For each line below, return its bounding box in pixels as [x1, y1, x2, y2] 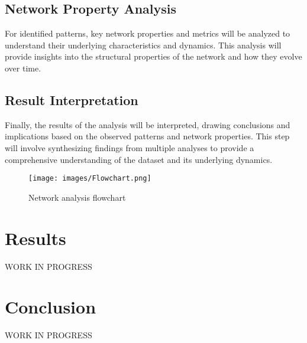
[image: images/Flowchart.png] [28, 174, 151, 183]
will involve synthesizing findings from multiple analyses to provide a [5, 141, 254, 153]
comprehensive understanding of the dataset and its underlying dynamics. [5, 153, 273, 165]
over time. [5, 61, 41, 74]
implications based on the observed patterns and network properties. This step [5, 130, 290, 142]
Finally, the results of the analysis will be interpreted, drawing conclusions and [5, 118, 290, 130]
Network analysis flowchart [28, 191, 126, 203]
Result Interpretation [5, 90, 138, 109]
